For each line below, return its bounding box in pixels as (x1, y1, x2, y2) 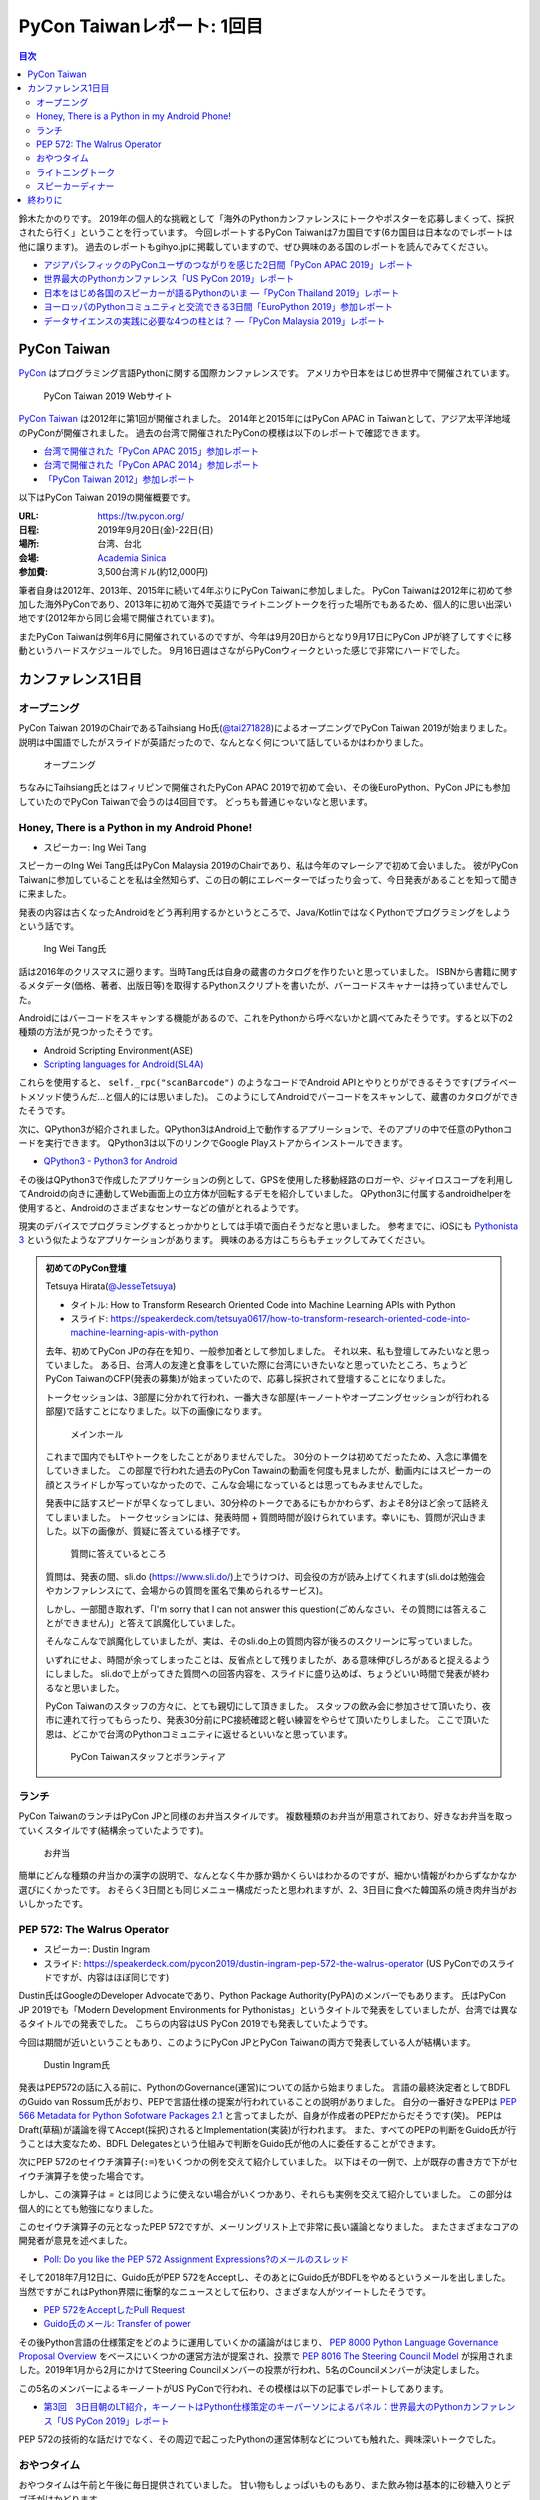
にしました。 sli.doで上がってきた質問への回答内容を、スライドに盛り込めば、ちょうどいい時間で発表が (45, 1668, 472, 1680)
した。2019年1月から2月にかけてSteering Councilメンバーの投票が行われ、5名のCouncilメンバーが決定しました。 (18, 2364, 485, 2376)
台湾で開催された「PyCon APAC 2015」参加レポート (43, 445, 259, 457)
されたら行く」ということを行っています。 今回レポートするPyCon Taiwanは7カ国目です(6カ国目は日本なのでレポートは (18, 226, 514, 239)
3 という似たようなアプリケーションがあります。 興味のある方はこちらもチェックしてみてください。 (18, 1234, 431, 1246)
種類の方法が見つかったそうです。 (18, 1026, 159, 1038)
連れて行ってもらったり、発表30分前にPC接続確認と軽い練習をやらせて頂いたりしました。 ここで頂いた (62, 1714, 490, 1726)
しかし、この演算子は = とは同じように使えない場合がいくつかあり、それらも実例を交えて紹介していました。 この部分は (18, 2188, 513, 2200)
